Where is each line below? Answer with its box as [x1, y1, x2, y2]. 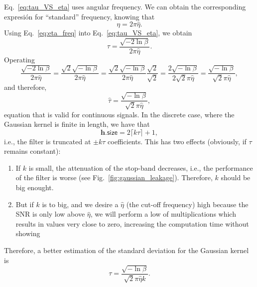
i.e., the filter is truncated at [4, 136, 91, 146]
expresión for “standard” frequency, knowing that [4, 11, 155, 21]
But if [15, 199, 34, 209]
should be [221, 172, 251, 183]
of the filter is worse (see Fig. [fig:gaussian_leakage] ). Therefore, [15, 172, 213, 183]
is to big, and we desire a [42, 199, 119, 209]
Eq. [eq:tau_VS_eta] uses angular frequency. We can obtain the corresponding [4, 1, 246, 11]
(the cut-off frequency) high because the [126, 199, 249, 209]
